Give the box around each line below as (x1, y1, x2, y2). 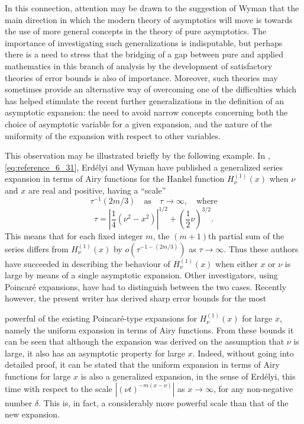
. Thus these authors (224, 242, 299, 255)
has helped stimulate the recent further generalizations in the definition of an (5, 94, 284, 107)
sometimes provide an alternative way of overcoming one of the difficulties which (5, 83, 297, 95)
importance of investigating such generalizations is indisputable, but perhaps (5, 36, 283, 49)
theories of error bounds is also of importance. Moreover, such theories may (5, 71, 278, 83)
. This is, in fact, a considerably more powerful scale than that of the (38, 396, 289, 409)
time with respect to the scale (5, 382, 112, 394)
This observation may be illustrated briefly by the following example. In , (5, 149, 270, 162)
